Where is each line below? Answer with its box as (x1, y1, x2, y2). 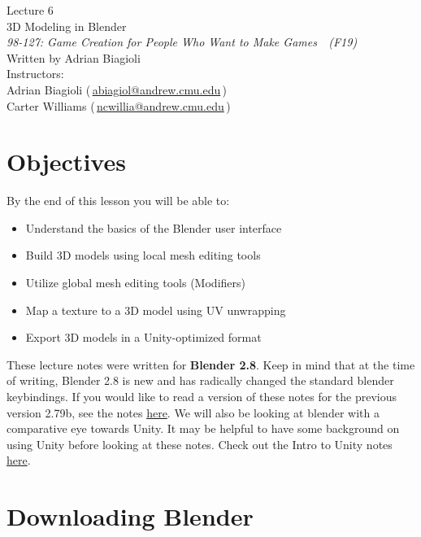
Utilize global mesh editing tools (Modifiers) (25, 274, 245, 291)
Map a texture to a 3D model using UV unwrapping (25, 301, 286, 318)
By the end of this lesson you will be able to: (7, 192, 230, 209)
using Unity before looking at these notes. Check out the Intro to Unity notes (7, 435, 393, 452)
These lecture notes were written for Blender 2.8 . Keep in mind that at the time (7, 356, 415, 373)
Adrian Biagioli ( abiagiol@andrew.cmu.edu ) (7, 81, 227, 98)
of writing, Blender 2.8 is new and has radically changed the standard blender (7, 372, 394, 389)
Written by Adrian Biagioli (7, 49, 141, 66)
